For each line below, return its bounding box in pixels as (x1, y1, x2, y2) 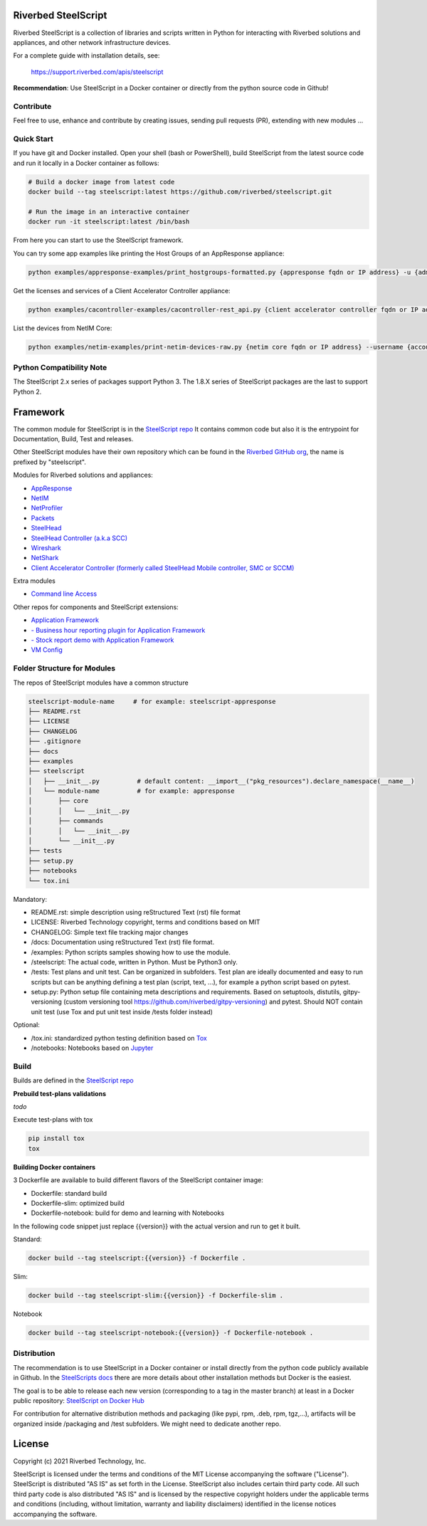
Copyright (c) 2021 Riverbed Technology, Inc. (13, 1456, 146, 1466)
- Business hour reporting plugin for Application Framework (31, 626, 206, 634)
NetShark (31, 554, 59, 562)
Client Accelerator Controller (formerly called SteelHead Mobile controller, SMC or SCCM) (31, 563, 295, 572)
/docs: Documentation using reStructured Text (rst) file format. (31, 938, 215, 947)
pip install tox (28, 1135, 85, 1142)
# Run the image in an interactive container (28, 207, 190, 216)
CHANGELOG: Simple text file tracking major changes (31, 927, 189, 936)
